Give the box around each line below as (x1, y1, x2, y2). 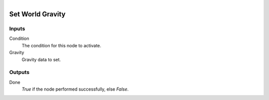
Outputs (9, 69, 30, 76)
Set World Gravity (9, 10, 66, 18)
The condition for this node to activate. (21, 42, 102, 48)
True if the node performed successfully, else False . (21, 86, 129, 92)
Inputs (9, 25, 25, 32)
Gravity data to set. (21, 56, 61, 62)
